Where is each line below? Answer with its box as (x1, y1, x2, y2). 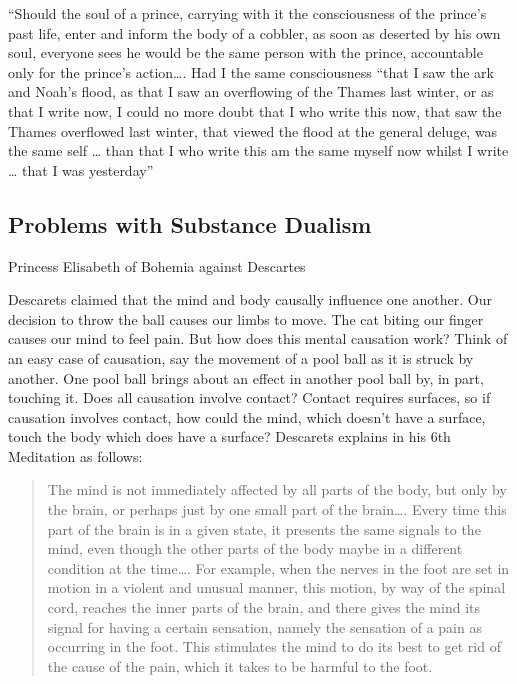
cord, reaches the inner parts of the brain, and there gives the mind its (47, 597, 481, 618)
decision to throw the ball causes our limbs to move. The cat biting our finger (8, 308, 484, 329)
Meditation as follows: (8, 445, 143, 466)
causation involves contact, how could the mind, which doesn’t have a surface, (8, 406, 486, 427)
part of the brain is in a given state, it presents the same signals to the (47, 518, 481, 539)
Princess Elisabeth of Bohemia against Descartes (8, 255, 306, 276)
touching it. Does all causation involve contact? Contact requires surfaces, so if (8, 387, 491, 408)
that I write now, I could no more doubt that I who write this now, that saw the (8, 100, 502, 121)
